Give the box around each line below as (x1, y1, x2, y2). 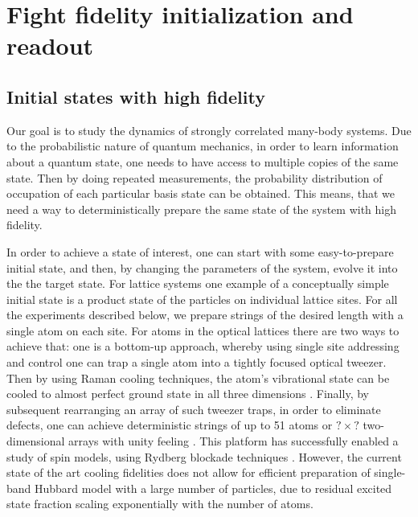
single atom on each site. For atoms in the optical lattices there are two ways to (6, 322, 400, 339)
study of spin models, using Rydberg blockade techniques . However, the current (6, 448, 402, 465)
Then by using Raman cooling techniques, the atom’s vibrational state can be (6, 369, 390, 386)
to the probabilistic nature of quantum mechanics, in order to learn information (6, 137, 399, 154)
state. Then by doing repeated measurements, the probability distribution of (6, 169, 383, 186)
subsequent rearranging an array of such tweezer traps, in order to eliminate (6, 400, 381, 417)
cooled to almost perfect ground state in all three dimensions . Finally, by (6, 385, 369, 402)
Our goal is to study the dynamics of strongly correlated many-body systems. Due (6, 121, 412, 138)
